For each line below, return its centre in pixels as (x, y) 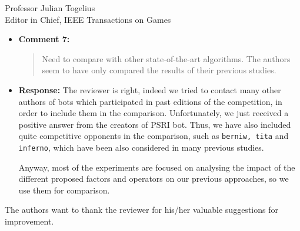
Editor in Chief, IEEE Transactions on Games (88, 19)
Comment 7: (44, 39)
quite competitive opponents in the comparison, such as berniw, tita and (154, 136)
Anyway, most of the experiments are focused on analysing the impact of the (157, 167)
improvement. (29, 221)
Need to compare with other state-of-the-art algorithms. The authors (166, 58)
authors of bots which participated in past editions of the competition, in (150, 101)
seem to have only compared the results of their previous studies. (159, 70)
